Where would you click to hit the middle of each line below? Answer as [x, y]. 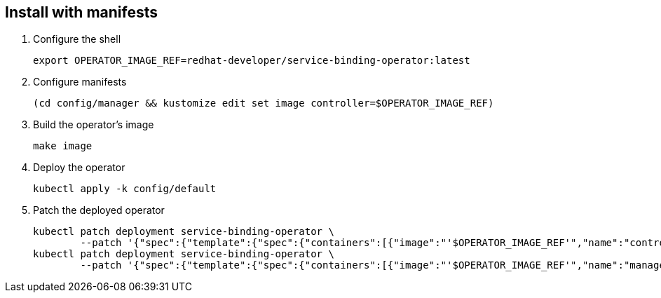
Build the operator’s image [94, 125]
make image [63, 146]
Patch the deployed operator [99, 210]
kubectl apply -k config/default [125, 189]
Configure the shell [77, 39]
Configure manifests [80, 82]
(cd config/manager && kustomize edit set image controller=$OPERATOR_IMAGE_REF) [264, 103]
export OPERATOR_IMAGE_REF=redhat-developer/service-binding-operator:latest [252, 61]
